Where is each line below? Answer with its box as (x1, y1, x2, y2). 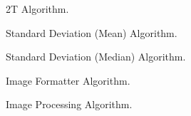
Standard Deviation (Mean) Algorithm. (6, 25, 177, 40)
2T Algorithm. (6, 1, 69, 16)
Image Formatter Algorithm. (6, 73, 130, 88)
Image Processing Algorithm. (6, 97, 133, 112)
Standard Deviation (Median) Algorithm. (6, 49, 186, 64)
